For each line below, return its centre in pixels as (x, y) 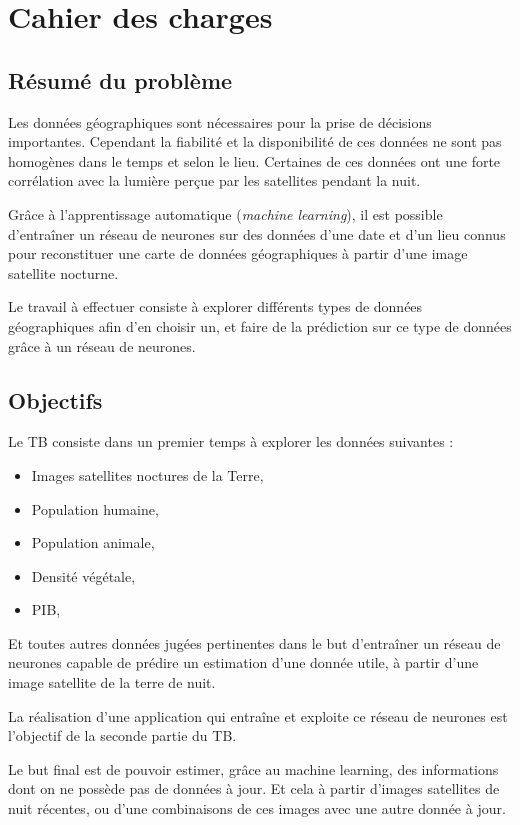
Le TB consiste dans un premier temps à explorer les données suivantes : (231, 441)
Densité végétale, (83, 575)
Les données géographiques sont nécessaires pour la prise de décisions (220, 121)
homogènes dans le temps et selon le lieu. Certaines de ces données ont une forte (254, 160)
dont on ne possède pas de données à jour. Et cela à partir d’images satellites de (254, 788)
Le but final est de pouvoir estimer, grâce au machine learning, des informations (253, 768)
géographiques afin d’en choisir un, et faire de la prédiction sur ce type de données (260, 325)
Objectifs (55, 399)
